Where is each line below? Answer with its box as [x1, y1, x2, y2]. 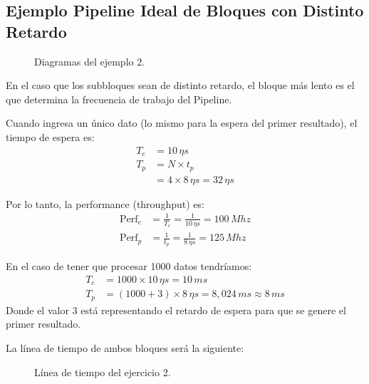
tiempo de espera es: [6, 129, 95, 144]
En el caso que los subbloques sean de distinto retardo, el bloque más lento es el [6, 78, 355, 93]
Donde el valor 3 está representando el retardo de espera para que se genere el [6, 302, 346, 317]
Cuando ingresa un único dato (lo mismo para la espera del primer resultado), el [6, 115, 358, 130]
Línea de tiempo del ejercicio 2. [34, 364, 171, 379]
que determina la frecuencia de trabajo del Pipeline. [6, 91, 232, 106]
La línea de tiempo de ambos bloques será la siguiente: [6, 341, 244, 356]
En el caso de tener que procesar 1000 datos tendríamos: [6, 259, 252, 274]
